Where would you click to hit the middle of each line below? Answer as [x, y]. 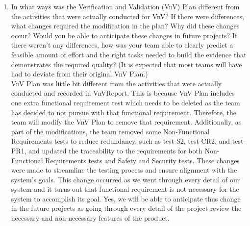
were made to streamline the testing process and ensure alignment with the [124, 170]
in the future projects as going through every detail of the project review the [126, 208]
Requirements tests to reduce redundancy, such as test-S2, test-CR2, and [121, 141]
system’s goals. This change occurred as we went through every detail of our [125, 179]
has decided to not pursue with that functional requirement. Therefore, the [124, 112]
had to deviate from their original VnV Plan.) [79, 74]
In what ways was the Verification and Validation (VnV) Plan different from [125, 6]
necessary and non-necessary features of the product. [90, 218]
